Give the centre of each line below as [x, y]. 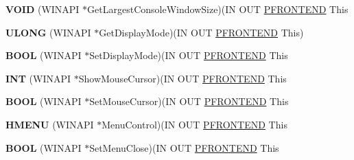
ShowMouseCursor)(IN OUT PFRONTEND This [182, 78]
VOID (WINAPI [43, 9]
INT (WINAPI [38, 78]
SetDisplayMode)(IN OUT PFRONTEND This [189, 55]
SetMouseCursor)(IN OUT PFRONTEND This [189, 101]
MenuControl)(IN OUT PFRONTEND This [194, 124]
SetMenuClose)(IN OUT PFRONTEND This [184, 147]
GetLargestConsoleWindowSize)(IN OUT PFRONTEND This [218, 9]
